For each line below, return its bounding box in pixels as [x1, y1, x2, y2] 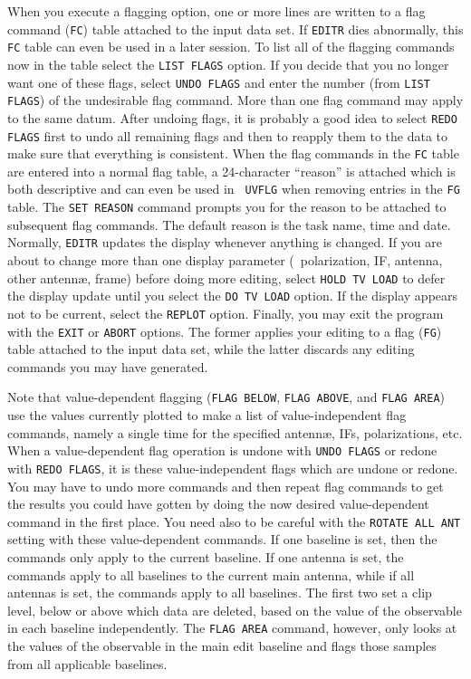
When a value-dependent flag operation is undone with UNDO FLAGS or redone [7, 441, 437, 460]
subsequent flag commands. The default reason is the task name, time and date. [7, 215, 451, 234]
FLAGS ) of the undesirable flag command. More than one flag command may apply [7, 91, 464, 110]
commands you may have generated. [7, 357, 208, 376]
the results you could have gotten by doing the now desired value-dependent [7, 494, 429, 513]
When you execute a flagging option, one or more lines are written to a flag [7, 2, 426, 20]
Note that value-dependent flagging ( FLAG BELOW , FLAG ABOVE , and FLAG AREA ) [7, 387, 446, 406]
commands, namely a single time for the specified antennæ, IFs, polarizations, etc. [7, 423, 463, 442]
